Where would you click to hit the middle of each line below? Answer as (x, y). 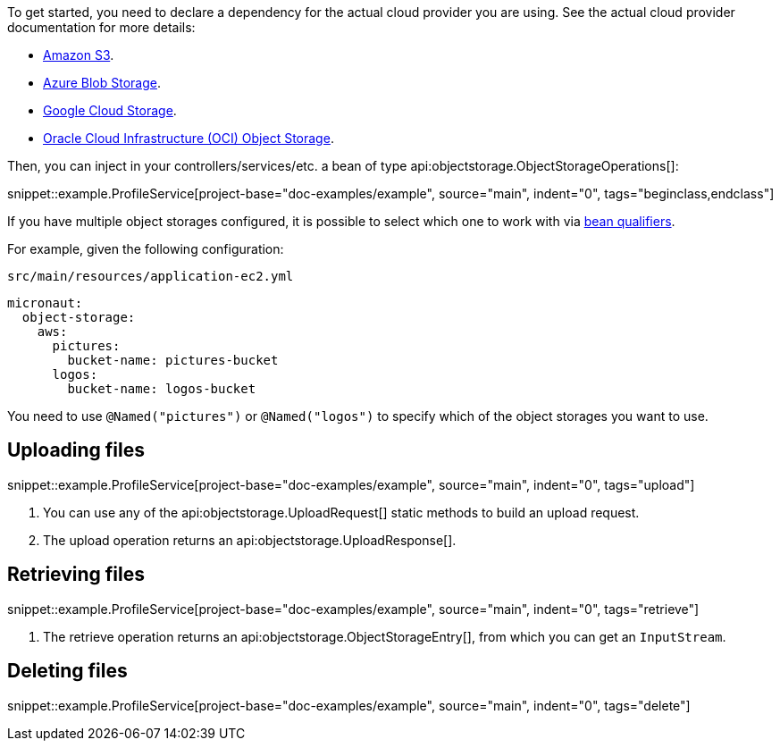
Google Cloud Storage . (110, 110)
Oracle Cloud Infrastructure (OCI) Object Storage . (189, 138)
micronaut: (45, 303)
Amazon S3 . (79, 55)
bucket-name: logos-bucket (162, 389)
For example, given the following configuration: (146, 249)
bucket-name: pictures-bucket (173, 360)
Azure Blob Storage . (102, 83)
